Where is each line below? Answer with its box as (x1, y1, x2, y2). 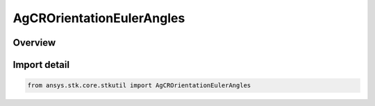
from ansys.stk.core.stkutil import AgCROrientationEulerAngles (27, 82, 251, 89)
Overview (12, 37, 56, 48)
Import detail (12, 59, 69, 71)
